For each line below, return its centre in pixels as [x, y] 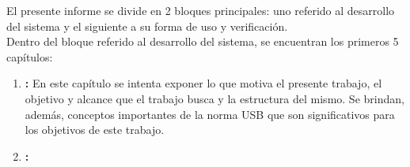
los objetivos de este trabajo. [95, 130]
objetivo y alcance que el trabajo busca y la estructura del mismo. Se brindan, [214, 98]
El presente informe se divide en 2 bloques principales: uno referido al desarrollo [201, 10]
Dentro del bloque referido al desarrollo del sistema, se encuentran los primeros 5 [203, 41]
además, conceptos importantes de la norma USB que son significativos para [210, 114]
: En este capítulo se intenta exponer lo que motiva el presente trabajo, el [203, 83]
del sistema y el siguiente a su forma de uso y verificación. [147, 26]
